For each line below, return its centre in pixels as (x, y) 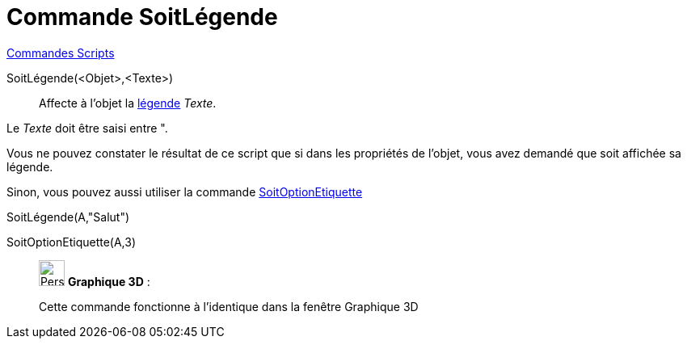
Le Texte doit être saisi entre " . (87, 128)
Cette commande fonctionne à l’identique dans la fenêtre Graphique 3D (229, 306)
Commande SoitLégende (142, 17)
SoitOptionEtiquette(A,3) (72, 242)
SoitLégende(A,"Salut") (68, 217)
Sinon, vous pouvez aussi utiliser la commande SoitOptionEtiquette (185, 191)
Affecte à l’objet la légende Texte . (128, 103)
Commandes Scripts (61, 53)
